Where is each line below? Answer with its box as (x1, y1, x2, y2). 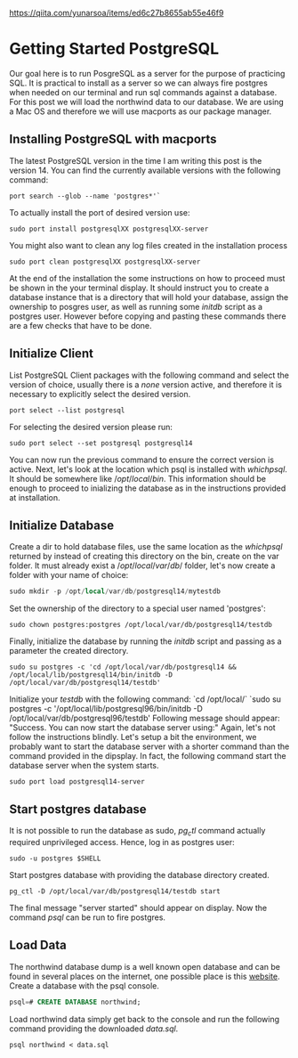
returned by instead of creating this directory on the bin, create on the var (9, 551, 280, 562)
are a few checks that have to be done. (9, 320, 153, 330)
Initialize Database (9, 517, 114, 533)
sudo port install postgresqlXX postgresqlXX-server (9, 224, 209, 233)
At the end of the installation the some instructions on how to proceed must (9, 273, 286, 283)
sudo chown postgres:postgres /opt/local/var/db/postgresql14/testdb (9, 621, 273, 630)
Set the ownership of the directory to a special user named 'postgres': (9, 603, 267, 614)
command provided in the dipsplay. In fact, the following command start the (9, 751, 286, 761)
